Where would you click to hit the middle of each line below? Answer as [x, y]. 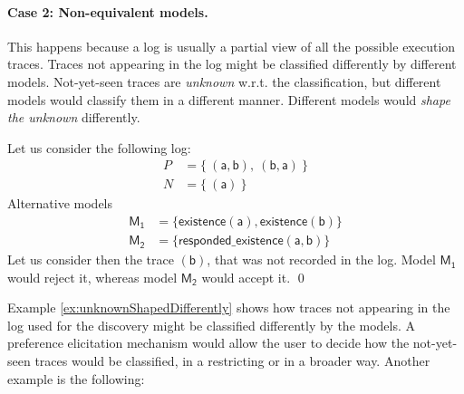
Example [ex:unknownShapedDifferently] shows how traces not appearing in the [229, 308]
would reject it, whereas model [92, 277]
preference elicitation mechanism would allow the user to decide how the [208, 343]
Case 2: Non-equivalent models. [108, 11]
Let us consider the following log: [99, 147]
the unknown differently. [74, 117]
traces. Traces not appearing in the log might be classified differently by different [232, 64]
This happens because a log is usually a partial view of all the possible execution [232, 46]
